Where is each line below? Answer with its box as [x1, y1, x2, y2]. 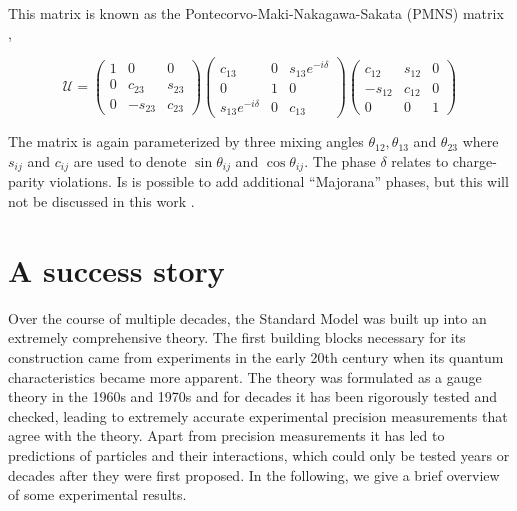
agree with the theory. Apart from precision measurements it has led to [8, 425, 445, 446]
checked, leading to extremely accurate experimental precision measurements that [8, 405, 508, 426]
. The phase [304, 151, 376, 171]
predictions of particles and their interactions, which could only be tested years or [8, 444, 510, 465]
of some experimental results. [8, 484, 187, 505]
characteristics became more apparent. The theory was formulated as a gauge [8, 366, 482, 387]
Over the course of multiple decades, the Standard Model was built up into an [8, 307, 487, 328]
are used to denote [73, 151, 187, 171]
